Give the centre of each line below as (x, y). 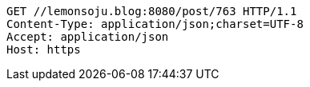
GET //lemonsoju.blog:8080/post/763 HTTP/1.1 (152, 11)
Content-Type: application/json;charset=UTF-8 (155, 24)
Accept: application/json (88, 37)
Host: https (44, 49)
